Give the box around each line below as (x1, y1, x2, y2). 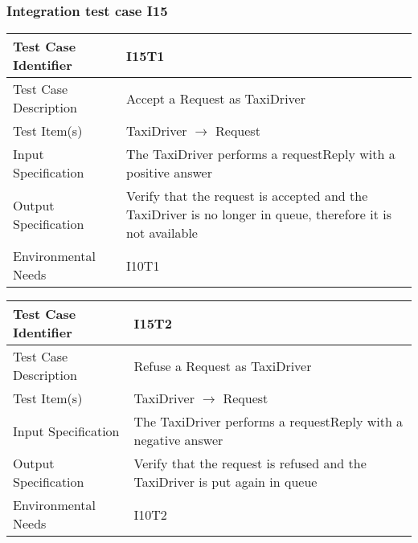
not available (126, 223, 198, 243)
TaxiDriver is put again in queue (133, 472, 318, 492)
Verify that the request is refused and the (133, 454, 367, 473)
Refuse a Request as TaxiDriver (133, 356, 312, 375)
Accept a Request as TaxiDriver (126, 88, 305, 108)
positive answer (126, 163, 212, 182)
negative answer (133, 431, 223, 450)
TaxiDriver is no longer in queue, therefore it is (126, 205, 392, 224)
